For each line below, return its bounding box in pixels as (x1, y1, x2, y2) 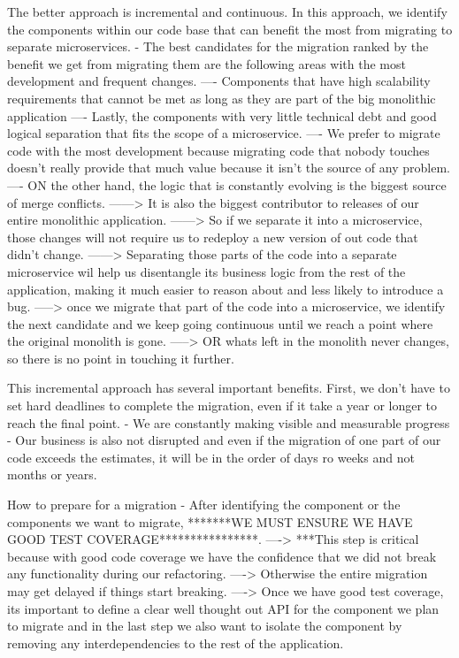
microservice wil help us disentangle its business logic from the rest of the (7, 262, 406, 280)
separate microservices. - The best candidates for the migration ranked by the (7, 37, 429, 56)
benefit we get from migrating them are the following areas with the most (7, 54, 406, 73)
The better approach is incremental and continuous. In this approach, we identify (7, 3, 448, 20)
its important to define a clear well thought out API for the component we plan (7, 599, 440, 617)
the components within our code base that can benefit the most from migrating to (7, 19, 453, 38)
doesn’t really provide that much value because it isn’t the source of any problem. (7, 158, 450, 177)
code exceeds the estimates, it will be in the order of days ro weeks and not (7, 448, 415, 466)
